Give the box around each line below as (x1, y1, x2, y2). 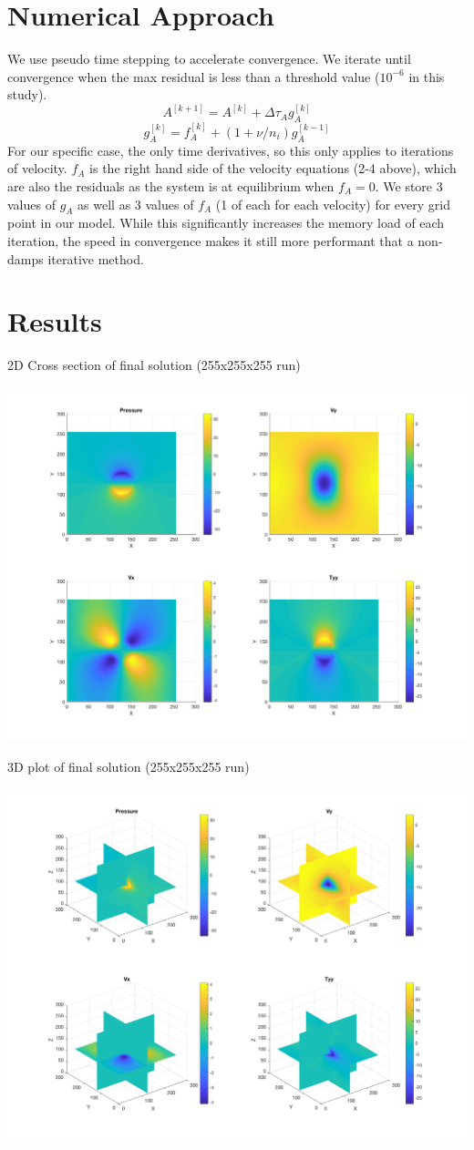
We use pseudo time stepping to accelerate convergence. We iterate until (7, 49, 411, 68)
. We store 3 (375, 176, 443, 195)
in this (408, 67, 445, 86)
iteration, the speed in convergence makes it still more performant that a (7, 231, 414, 250)
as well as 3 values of (77, 194, 194, 213)
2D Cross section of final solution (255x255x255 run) (7, 355, 301, 375)
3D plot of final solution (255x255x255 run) (7, 756, 250, 775)
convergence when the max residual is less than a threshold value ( (7, 67, 380, 86)
